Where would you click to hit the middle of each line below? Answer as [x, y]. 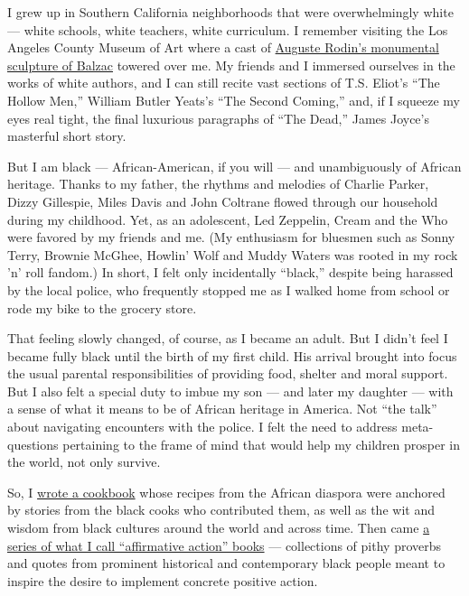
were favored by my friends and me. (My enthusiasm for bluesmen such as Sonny [231, 237]
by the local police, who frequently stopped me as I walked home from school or [229, 289]
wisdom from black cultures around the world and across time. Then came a [219, 528]
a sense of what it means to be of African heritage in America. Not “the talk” [222, 409]
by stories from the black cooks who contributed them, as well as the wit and [221, 510]
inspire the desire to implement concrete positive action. [163, 580]
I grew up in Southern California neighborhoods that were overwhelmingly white [230, 12]
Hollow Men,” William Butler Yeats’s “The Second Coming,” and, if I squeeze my [234, 100]
